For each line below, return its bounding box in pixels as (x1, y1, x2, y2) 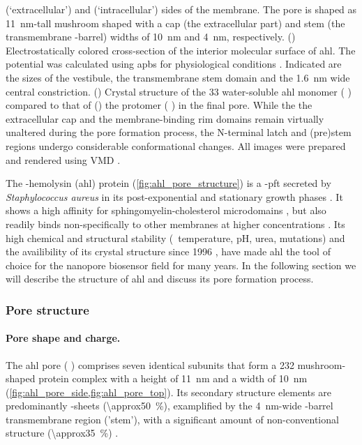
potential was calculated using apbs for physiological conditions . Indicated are (6, 56, 342, 71)
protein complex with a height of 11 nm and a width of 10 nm (38, 371, 308, 386)
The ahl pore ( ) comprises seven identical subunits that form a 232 (6, 357, 294, 372)
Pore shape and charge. (6, 331, 121, 345)
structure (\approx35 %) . (6, 425, 119, 440)
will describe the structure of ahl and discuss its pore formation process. (6, 271, 314, 286)
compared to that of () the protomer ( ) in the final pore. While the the (6, 98, 312, 112)
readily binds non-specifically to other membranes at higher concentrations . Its (6, 216, 345, 231)
